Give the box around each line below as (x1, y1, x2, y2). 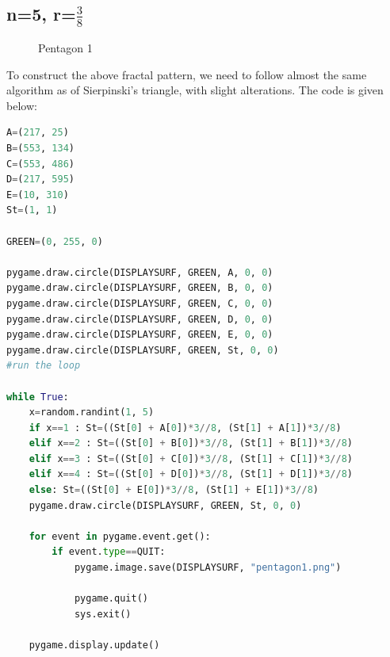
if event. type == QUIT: (52, 546, 166, 558)
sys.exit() (74, 608, 132, 620)
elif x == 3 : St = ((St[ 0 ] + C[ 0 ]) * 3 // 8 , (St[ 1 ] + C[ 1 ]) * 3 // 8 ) (29, 453, 353, 464)
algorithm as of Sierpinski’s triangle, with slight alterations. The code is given (6, 82, 384, 98)
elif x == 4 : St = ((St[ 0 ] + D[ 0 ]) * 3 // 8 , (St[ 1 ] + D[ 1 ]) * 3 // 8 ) (29, 468, 353, 480)
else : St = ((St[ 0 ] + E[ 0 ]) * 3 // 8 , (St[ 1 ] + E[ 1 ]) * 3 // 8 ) (29, 484, 319, 496)
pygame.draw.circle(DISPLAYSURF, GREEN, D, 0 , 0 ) (6, 313, 273, 325)
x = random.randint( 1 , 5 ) (29, 407, 155, 418)
